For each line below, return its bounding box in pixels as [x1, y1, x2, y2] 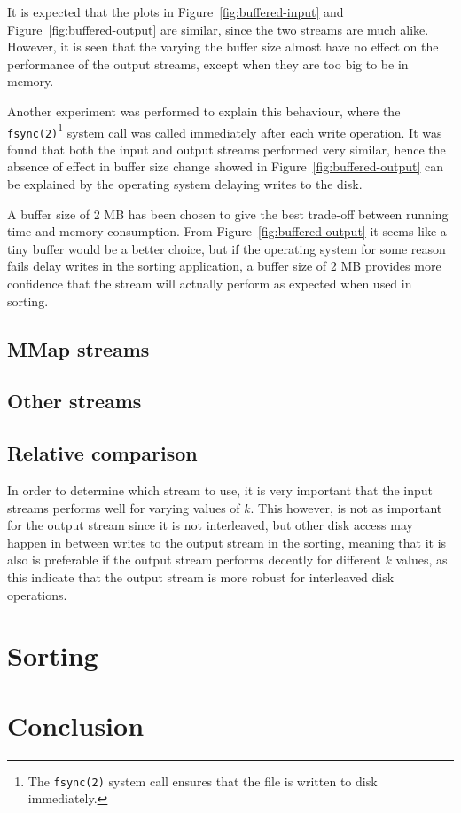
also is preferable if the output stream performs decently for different [7, 550, 381, 569]
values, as [395, 550, 448, 569]
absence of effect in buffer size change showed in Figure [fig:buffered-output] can [7, 157, 444, 176]
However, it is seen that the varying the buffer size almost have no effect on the [7, 37, 439, 56]
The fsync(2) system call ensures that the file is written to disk [27, 771, 378, 790]
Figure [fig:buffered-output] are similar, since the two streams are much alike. [7, 20, 429, 38]
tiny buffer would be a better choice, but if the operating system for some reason [7, 239, 446, 257]
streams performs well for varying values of [7, 498, 240, 517]
